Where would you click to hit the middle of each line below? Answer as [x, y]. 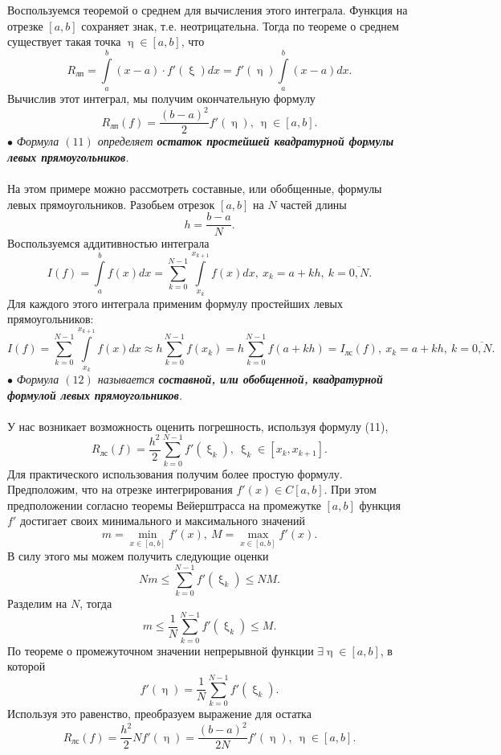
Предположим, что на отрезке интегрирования [120, 489]
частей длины [314, 204]
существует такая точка [64, 41]
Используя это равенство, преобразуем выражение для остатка [159, 713]
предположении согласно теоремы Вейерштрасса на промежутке [164, 505]
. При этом [350, 489]
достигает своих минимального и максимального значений [163, 521]
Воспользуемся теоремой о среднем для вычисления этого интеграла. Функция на [208, 10]
